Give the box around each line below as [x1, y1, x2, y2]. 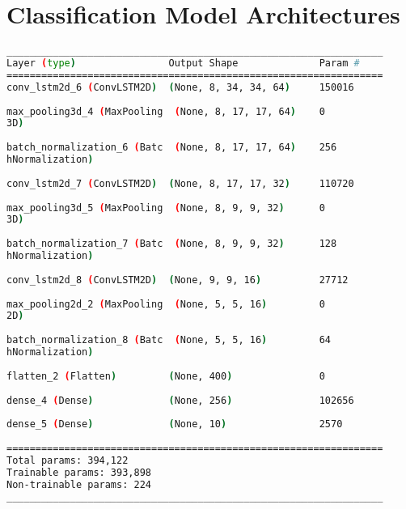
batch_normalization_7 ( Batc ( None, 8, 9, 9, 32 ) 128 [6, 238, 337, 250]
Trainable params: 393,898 [6, 466, 151, 478]
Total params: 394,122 [6, 454, 129, 466]
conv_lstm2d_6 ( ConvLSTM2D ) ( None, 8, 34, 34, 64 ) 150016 [6, 81, 354, 93]
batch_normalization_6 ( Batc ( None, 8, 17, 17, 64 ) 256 [6, 142, 337, 154]
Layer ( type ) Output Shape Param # [6, 57, 360, 69]
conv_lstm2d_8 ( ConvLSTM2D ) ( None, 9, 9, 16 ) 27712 [6, 274, 349, 286]
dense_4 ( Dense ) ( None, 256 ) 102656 [6, 394, 354, 406]
